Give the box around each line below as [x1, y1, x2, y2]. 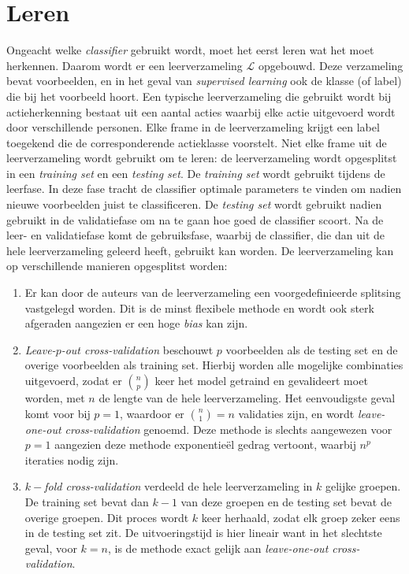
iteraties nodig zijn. [24, 451, 119, 468]
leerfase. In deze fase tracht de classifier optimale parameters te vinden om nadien [6, 180, 402, 197]
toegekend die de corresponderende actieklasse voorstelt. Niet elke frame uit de [6, 134, 387, 150]
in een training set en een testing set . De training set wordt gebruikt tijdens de [6, 165, 385, 181]
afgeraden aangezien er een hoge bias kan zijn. [24, 315, 248, 331]
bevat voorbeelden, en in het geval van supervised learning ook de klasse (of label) [6, 72, 402, 89]
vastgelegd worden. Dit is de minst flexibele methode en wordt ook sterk [24, 299, 374, 316]
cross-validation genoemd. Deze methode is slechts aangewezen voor [65, 420, 392, 437]
